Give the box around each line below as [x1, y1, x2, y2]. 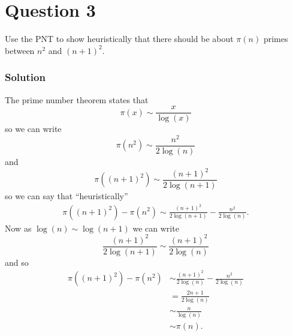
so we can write [5, 122, 62, 135]
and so [5, 256, 29, 268]
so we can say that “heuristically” [5, 190, 128, 202]
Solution [5, 70, 46, 85]
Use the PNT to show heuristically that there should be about [5, 32, 234, 45]
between [5, 44, 35, 56]
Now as [5, 221, 32, 234]
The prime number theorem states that [5, 93, 149, 106]
